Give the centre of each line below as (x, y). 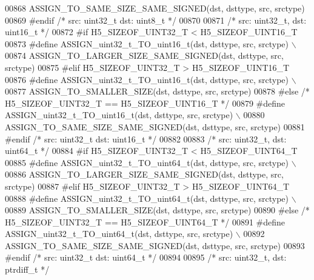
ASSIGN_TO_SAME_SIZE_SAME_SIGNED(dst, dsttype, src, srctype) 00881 (155, 126)
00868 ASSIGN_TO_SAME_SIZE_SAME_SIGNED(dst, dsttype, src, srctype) (155, 8)
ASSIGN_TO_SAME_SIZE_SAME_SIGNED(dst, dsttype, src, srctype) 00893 (155, 245)
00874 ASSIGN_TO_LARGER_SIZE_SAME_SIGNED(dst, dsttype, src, (144, 55)
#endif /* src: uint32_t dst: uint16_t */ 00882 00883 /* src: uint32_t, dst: (146, 138)
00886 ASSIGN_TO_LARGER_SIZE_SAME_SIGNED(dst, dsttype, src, (144, 174)
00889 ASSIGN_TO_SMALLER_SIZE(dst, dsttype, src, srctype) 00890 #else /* (157, 210)
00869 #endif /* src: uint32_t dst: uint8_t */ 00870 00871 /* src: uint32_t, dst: (156, 20)
